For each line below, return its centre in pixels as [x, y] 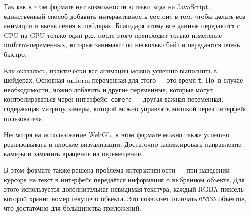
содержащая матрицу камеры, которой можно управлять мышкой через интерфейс [126, 109]
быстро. [15, 54]
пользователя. [24, 118]
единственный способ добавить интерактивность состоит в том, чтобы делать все [125, 16]
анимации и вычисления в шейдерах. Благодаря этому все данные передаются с [122, 26]
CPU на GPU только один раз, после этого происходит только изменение [113, 35]
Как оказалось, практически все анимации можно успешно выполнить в [111, 70]
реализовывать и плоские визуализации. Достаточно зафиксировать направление [123, 144]
